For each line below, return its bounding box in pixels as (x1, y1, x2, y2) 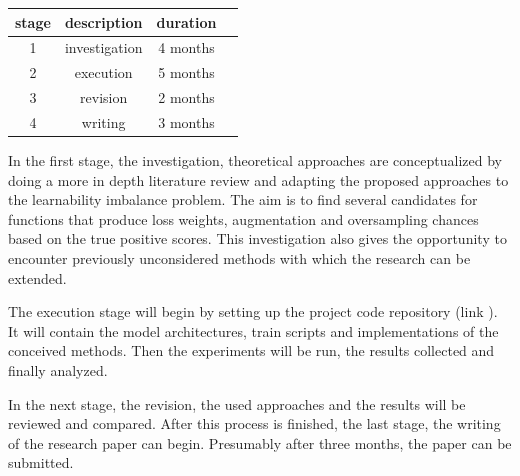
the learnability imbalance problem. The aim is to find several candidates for (8, 189, 478, 210)
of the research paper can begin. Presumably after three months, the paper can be (8, 432, 512, 453)
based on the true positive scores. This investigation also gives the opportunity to (8, 228, 507, 249)
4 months (158, 37, 215, 58)
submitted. (8, 452, 74, 473)
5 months (158, 62, 215, 83)
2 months (158, 87, 215, 108)
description (64, 11, 143, 32)
